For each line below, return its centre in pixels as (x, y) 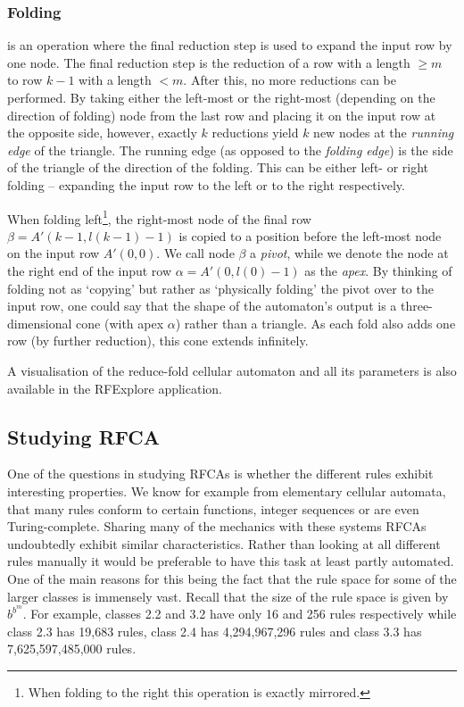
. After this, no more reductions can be (290, 80)
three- (416, 306)
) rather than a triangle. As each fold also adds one (315, 323)
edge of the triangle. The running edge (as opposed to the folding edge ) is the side (230, 150)
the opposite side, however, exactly (102, 133)
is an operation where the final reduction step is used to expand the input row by (230, 45)
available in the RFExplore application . (115, 388)
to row (25, 80)
